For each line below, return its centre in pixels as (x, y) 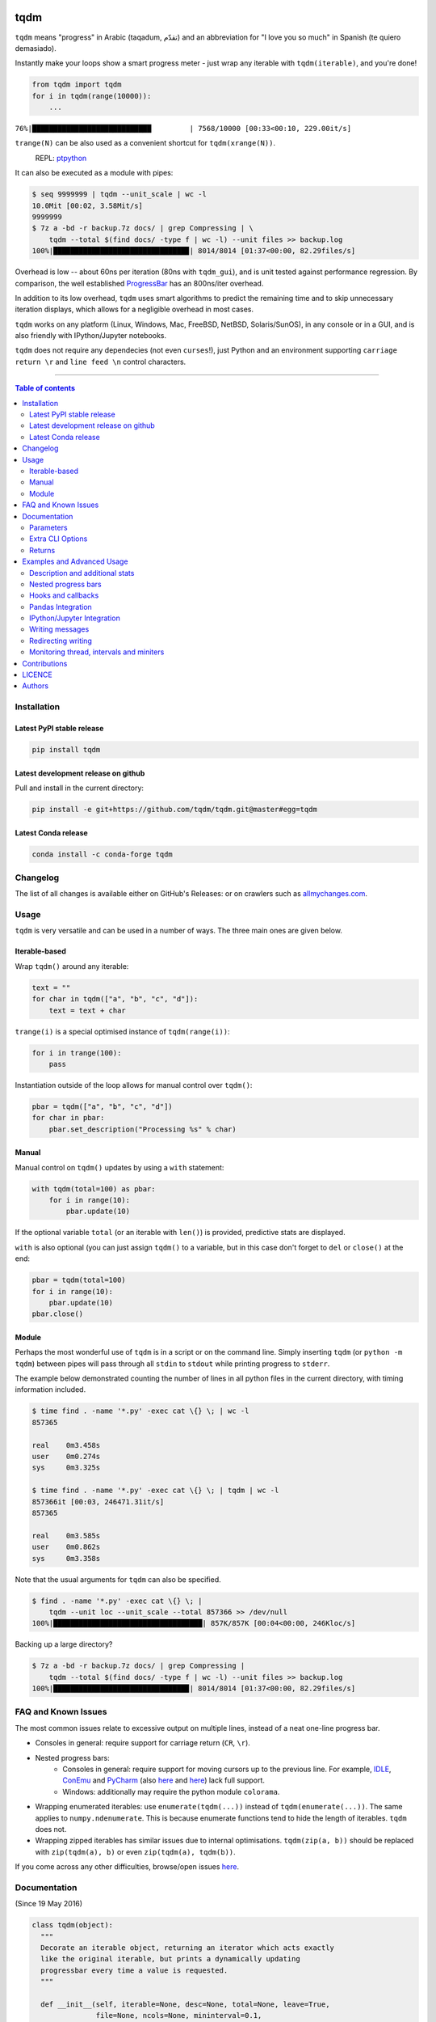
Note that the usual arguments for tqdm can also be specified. (118, 1579)
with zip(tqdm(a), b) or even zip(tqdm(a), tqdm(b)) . (135, 1851)
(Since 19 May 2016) (49, 1904)
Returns (42, 550)
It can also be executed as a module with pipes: (94, 173)
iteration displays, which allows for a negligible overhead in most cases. (134, 309)
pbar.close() (58, 1314)
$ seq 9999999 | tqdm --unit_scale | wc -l (119, 195)
